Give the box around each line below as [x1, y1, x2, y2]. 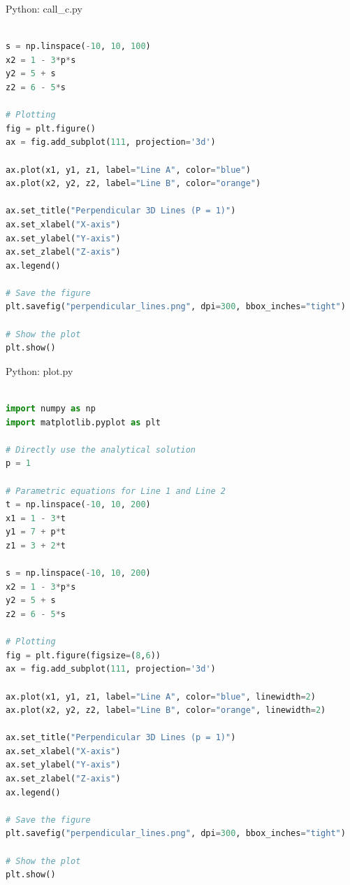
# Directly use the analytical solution [6, 444, 196, 455]
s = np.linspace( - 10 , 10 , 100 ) [6, 41, 151, 52]
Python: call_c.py [6, 1, 82, 15]
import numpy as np [6, 404, 96, 414]
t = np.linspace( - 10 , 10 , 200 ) [6, 500, 151, 510]
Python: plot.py [6, 363, 73, 378]
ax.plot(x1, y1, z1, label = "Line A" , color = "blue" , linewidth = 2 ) [6, 691, 316, 702]
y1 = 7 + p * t [6, 527, 66, 537]
